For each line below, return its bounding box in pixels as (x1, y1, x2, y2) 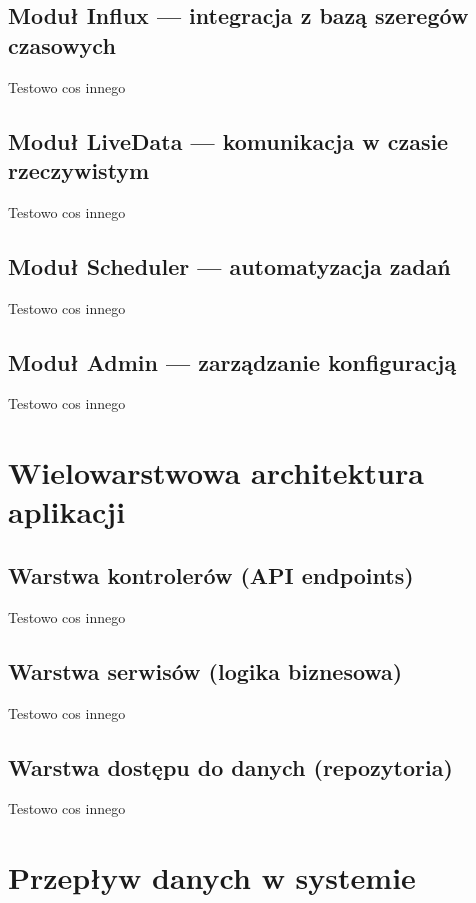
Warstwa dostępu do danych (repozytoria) (8, 751, 453, 782)
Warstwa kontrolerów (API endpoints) (8, 559, 414, 590)
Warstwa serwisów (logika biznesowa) (8, 655, 403, 686)
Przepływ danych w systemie (8, 857, 416, 898)
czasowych (8, 29, 116, 60)
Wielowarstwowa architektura (8, 452, 424, 493)
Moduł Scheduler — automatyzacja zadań (8, 250, 451, 281)
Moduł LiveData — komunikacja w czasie (8, 125, 449, 156)
